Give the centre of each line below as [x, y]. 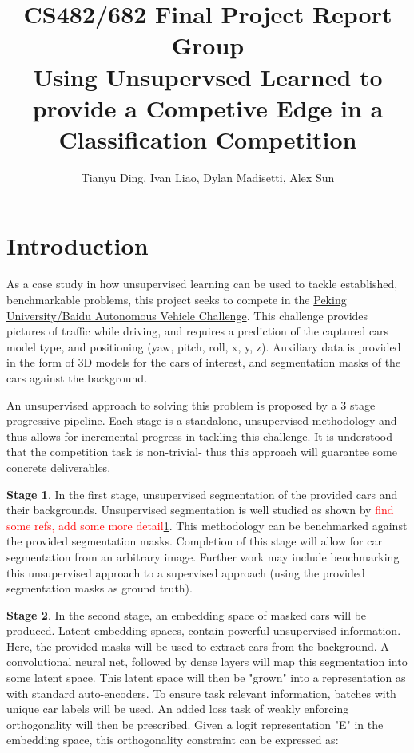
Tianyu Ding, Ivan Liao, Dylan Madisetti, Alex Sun [208, 177]
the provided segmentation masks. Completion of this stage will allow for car [194, 541]
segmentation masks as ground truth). [100, 588]
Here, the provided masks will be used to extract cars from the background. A [198, 646]
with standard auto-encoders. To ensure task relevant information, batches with [201, 693]
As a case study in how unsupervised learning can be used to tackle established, [202, 284]
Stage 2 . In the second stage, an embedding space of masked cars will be [187, 614]
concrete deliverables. [59, 467]
